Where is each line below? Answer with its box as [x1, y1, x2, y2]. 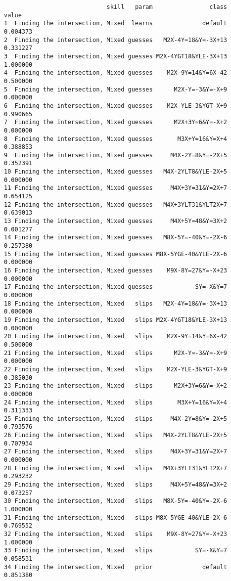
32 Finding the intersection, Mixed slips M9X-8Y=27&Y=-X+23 [4, 531, 228, 537]
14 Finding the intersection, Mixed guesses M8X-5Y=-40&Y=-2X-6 [4, 234, 228, 241]
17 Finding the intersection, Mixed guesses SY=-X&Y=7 [4, 283, 228, 291]
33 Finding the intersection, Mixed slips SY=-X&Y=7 [4, 547, 228, 554]
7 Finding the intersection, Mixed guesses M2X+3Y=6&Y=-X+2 [4, 119, 228, 126]
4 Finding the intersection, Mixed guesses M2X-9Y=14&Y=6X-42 [4, 69, 228, 77]
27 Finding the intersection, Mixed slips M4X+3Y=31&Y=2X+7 [4, 448, 228, 455]
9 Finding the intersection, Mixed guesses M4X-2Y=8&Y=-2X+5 [4, 151, 228, 159]
